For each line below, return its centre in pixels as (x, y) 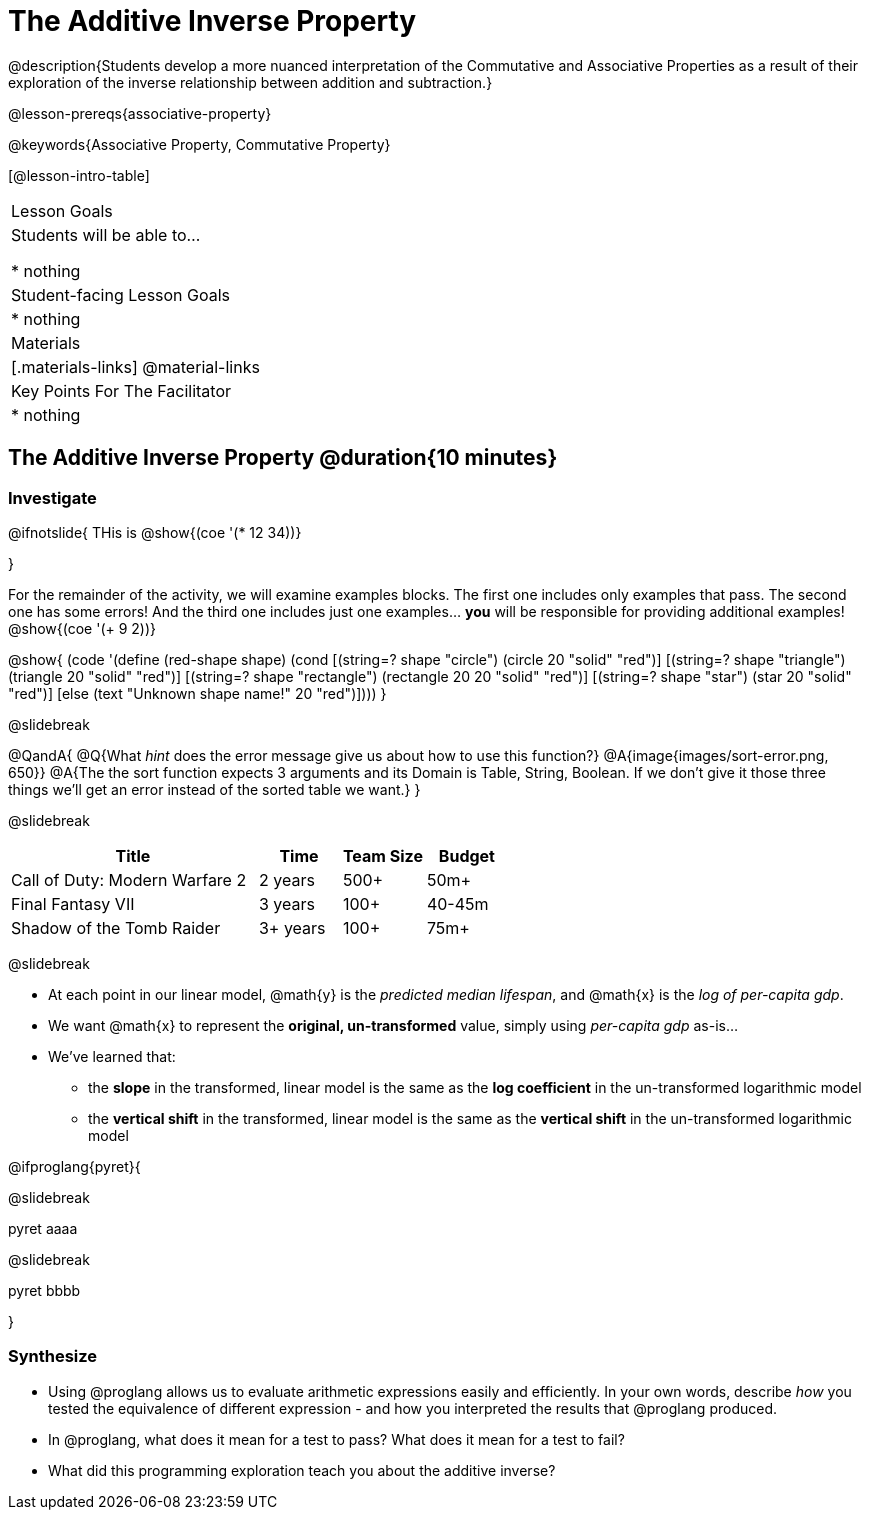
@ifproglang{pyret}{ (74, 1166)
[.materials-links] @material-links (135, 366)
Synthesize (53, 1356)
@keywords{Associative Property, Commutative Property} (199, 144)
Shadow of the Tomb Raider (116, 927)
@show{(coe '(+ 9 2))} (82, 628)
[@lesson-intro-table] (79, 175)
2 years (286, 879)
